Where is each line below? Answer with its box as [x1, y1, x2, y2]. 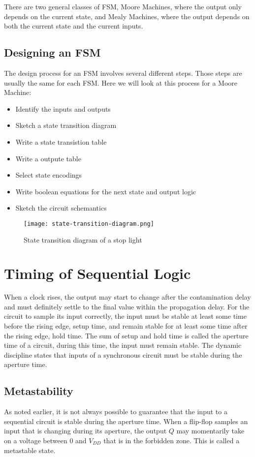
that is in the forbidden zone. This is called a [103, 435, 240, 446]
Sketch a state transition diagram [15, 120, 117, 130]
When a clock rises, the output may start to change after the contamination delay [4, 292, 251, 302]
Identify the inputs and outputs [15, 103, 111, 114]
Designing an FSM [4, 45, 101, 60]
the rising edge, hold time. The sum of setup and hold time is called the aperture [4, 330, 249, 340]
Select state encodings [15, 170, 82, 180]
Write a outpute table [15, 153, 81, 163]
